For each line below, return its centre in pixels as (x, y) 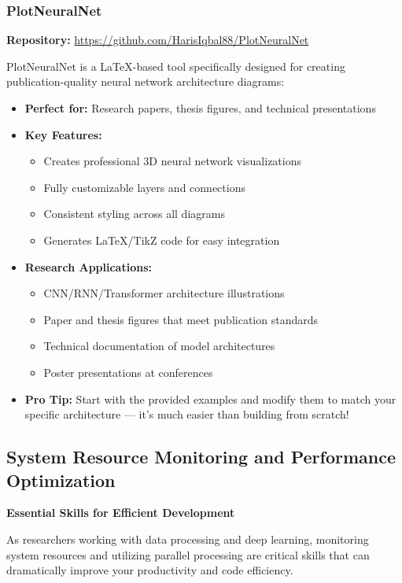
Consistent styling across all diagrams (134, 214)
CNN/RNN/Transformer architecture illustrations (164, 293)
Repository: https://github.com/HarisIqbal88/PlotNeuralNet (158, 40)
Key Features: (63, 134)
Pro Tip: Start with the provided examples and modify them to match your (210, 399)
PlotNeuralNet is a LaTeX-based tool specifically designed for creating (176, 66)
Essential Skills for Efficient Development (121, 513)
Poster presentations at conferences (128, 372)
